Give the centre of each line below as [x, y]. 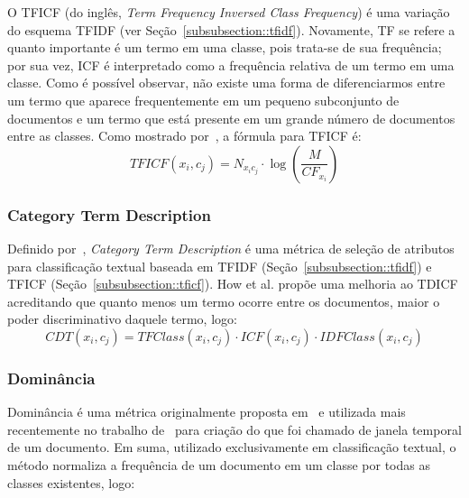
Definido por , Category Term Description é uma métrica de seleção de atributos [231, 248]
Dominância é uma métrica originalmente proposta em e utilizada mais [207, 412]
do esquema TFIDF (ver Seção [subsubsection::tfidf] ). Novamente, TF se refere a [231, 29]
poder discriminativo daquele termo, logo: [122, 319]
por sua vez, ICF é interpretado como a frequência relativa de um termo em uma [231, 65]
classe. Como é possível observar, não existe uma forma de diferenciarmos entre [226, 83]
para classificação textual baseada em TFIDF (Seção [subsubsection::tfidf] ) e [220, 266]
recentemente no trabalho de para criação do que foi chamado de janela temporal [234, 429]
